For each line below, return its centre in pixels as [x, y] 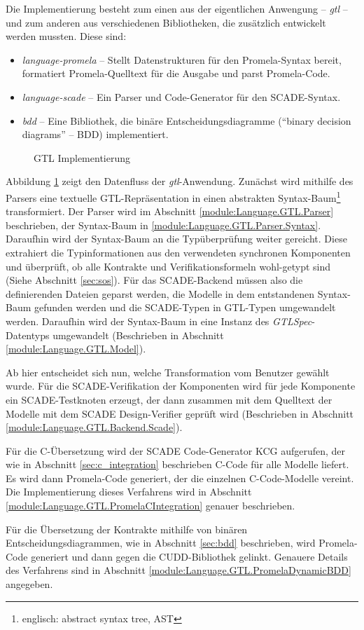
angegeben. [29, 584]
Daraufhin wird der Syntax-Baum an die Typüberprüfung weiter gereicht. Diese [176, 239]
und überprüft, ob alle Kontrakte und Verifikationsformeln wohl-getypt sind [168, 266]
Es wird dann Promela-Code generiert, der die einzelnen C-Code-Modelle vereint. [180, 478]
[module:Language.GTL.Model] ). [76, 349]
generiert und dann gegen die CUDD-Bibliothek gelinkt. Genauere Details [189, 556]
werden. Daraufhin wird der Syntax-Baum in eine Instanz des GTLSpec [159, 321]
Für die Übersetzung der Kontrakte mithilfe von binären [127, 529]
